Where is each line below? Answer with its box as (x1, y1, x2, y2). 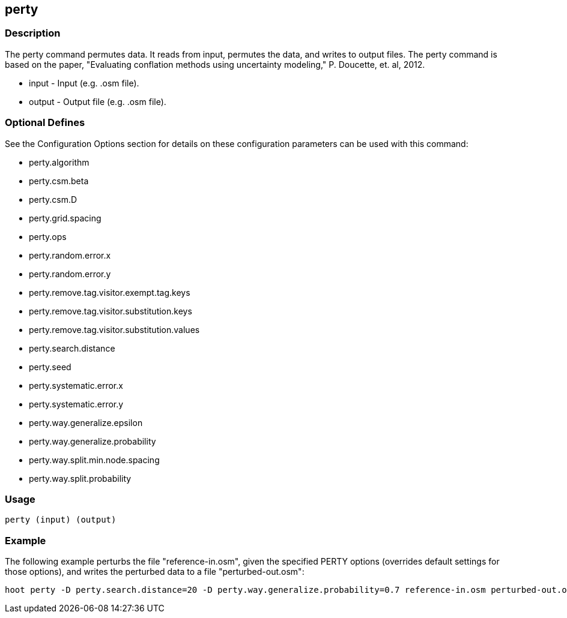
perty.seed (29, 361, 71, 372)
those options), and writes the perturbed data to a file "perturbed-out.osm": (5, 566, 305, 577)
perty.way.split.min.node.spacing (29, 454, 160, 465)
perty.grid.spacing (29, 212, 102, 223)
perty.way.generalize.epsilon (29, 417, 143, 428)
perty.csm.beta (29, 175, 89, 186)
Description (5, 27, 61, 40)
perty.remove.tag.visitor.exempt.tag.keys (29, 287, 190, 298)
